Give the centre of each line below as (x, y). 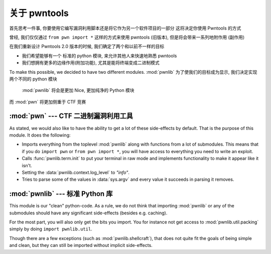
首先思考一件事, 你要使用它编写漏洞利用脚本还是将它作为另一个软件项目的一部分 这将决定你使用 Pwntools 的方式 (125, 28)
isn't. (27, 165)
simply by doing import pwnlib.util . (51, 229)
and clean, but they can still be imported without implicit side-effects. (81, 245)
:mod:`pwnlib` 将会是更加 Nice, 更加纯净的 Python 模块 (78, 90)
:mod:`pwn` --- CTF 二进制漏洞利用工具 (71, 116)
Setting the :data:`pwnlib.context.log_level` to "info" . (76, 172)
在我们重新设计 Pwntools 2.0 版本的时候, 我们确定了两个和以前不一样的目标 (87, 46)
